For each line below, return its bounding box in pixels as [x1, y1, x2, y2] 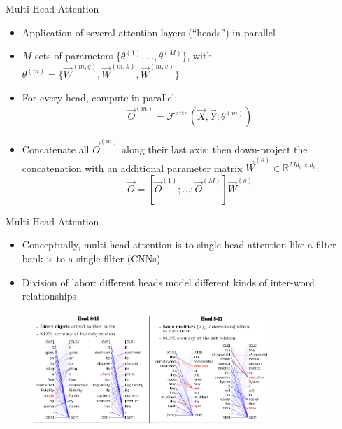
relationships [22, 288, 77, 303]
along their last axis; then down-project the [121, 141, 308, 156]
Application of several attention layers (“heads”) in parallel [22, 24, 276, 39]
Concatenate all [22, 141, 90, 156]
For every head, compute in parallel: [22, 90, 178, 105]
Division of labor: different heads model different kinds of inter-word [22, 274, 315, 289]
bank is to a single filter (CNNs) [22, 251, 161, 265]
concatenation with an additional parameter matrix [22, 160, 243, 175]
